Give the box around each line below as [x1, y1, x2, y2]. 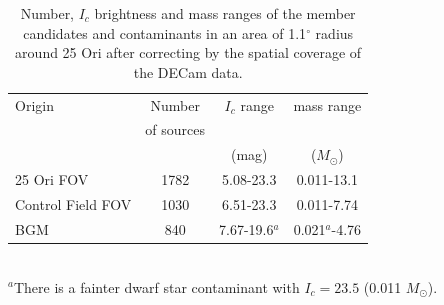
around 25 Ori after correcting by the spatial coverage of [15, 42, 362, 63]
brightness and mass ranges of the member [94, 3, 356, 23]
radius [315, 22, 354, 43]
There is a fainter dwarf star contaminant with [13, 276, 300, 297]
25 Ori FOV [15, 169, 89, 190]
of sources [145, 119, 206, 140]
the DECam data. [133, 61, 243, 82]
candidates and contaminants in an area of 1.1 [23, 22, 307, 43]
